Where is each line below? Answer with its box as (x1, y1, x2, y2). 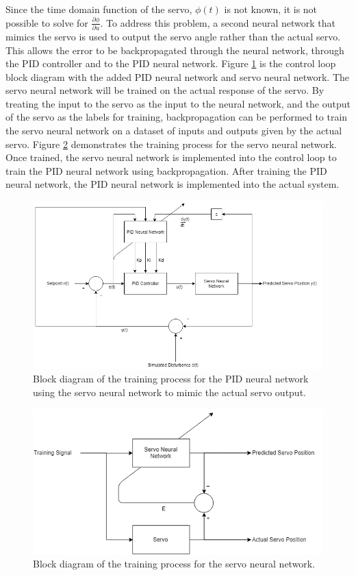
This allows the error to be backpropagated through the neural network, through (5, 42, 344, 57)
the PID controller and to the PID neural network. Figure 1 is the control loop (5, 56, 336, 71)
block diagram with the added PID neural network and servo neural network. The (5, 69, 349, 84)
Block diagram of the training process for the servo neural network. (33, 556, 316, 571)
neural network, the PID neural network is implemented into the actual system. (5, 177, 340, 191)
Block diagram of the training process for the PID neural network (33, 371, 309, 386)
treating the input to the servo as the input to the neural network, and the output (5, 96, 351, 110)
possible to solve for (5, 15, 88, 29)
